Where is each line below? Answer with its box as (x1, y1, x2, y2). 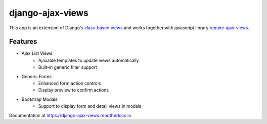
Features (9, 38, 37, 46)
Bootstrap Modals (21, 96, 58, 102)
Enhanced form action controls (38, 81, 101, 86)
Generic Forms (21, 73, 52, 79)
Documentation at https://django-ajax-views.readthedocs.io (9, 112, 132, 118)
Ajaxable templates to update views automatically (38, 57, 139, 63)
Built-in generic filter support (38, 64, 97, 70)
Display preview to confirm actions (38, 87, 109, 93)
